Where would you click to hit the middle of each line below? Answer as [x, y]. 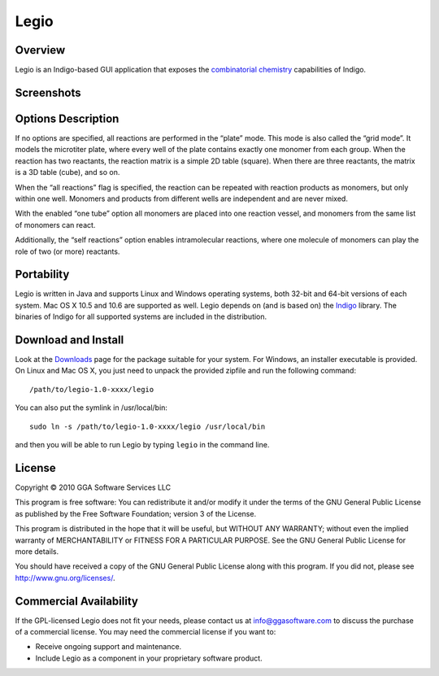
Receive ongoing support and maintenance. [109, 647]
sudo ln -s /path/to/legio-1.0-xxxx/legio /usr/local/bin [148, 426]
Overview [40, 50]
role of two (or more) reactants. [67, 251]
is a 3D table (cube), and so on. [67, 172]
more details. [37, 551]
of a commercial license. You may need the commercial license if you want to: [146, 631]
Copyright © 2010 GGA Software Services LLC [93, 487]
